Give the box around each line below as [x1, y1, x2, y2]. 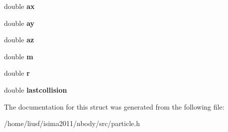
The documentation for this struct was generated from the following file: [4, 101, 225, 112]
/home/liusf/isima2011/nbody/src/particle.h [4, 118, 140, 129]
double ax [4, 1, 35, 11]
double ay [4, 17, 35, 28]
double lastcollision [4, 84, 67, 95]
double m [4, 51, 33, 61]
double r [4, 68, 30, 78]
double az [4, 34, 34, 45]
